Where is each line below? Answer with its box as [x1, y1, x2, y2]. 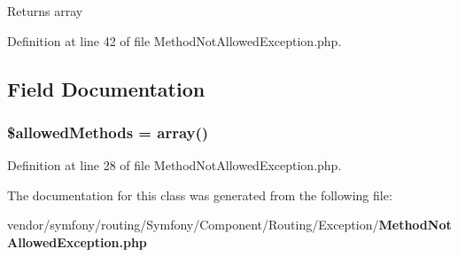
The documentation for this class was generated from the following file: [7, 185, 392, 204]
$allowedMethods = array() [7, 121, 209, 143]
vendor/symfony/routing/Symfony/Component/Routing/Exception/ [7, 215, 379, 234]
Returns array [7, 2, 83, 19]
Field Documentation [7, 74, 206, 102]
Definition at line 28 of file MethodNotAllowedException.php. [7, 156, 342, 175]
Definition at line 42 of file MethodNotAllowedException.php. [7, 31, 342, 50]
